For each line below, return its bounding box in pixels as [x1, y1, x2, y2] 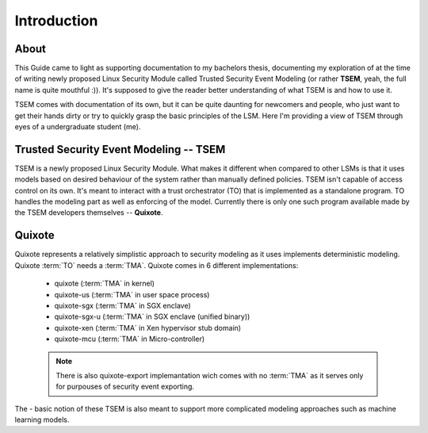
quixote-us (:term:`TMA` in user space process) [54, 289, 210, 299]
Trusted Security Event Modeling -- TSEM [14, 143, 226, 156]
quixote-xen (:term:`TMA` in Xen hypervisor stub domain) [54, 323, 242, 332]
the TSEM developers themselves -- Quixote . [14, 208, 163, 217]
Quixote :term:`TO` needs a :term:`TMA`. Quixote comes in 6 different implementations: [14, 260, 299, 270]
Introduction [14, 12, 98, 29]
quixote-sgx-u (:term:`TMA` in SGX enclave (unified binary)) [54, 312, 250, 321]
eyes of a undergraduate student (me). [14, 122, 141, 132]
